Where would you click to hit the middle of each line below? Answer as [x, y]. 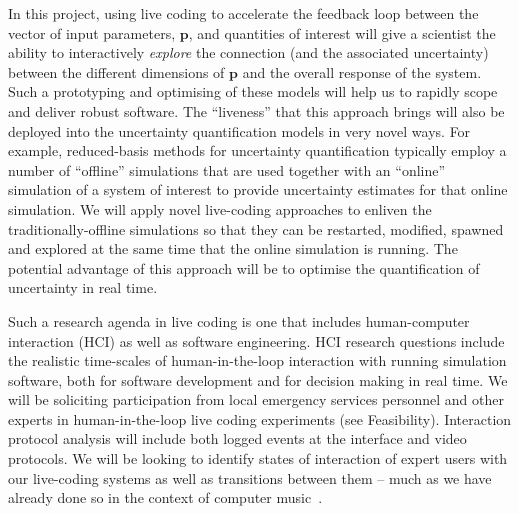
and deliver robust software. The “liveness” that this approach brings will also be [256, 110]
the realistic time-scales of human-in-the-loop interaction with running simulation [257, 360]
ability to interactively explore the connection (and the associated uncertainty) [248, 52]
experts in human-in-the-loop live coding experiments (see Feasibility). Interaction [260, 418]
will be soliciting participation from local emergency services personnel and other [256, 399]
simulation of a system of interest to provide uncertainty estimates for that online [258, 189]
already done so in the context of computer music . [165, 497]
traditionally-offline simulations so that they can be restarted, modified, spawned [256, 228]
